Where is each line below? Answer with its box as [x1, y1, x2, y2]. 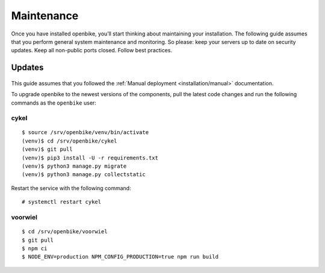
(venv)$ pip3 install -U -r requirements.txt [22, 154, 159, 161]
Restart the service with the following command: [11, 184, 132, 192]
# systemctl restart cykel [22, 198, 102, 206]
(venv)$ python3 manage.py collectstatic [22, 171, 146, 178]
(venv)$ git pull [22, 146, 73, 153]
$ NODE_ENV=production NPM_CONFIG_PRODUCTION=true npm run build [22, 253, 219, 260]
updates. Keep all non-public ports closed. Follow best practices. [11, 47, 173, 54]
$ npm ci [22, 245, 48, 252]
